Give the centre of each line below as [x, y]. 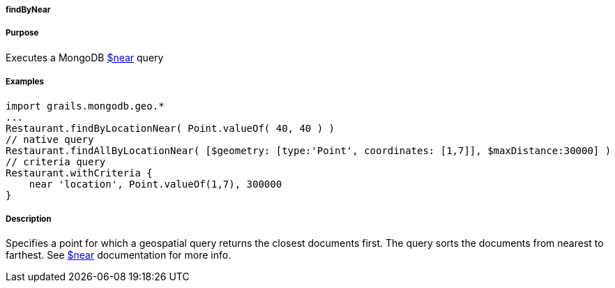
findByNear [28, 10]
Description [29, 219]
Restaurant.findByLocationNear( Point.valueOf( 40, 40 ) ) [170, 128]
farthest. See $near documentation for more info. [119, 255]
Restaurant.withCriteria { [79, 173]
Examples [25, 82]
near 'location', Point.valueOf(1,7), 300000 [155, 184]
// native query [50, 139]
